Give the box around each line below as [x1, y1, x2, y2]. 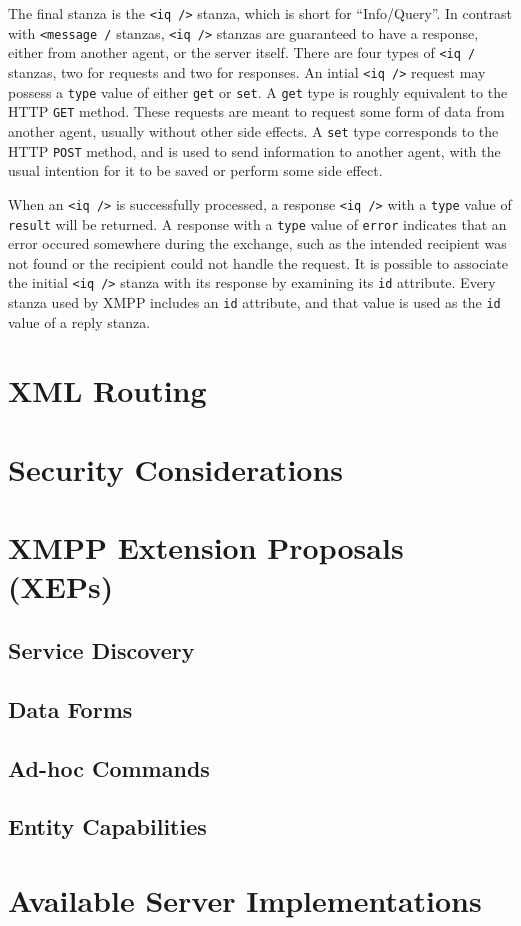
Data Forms [8, 693, 133, 724]
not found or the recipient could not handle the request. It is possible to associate [8, 252, 508, 273]
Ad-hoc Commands [8, 752, 210, 783]
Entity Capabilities [8, 811, 207, 842]
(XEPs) [8, 566, 114, 607]
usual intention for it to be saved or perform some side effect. [8, 160, 383, 181]
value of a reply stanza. [8, 311, 151, 332]
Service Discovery [8, 634, 195, 665]
